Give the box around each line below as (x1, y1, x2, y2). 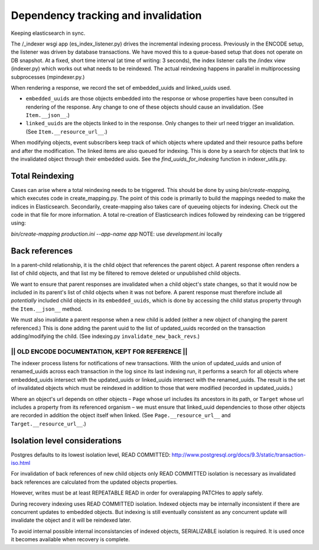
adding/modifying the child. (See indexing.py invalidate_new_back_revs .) (11, 333, 200, 340)
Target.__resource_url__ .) (11, 420, 87, 427)
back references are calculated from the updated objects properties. (11, 479, 178, 486)
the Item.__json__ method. (11, 305, 83, 313)
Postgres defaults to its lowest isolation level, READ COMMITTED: (11, 451, 171, 458)
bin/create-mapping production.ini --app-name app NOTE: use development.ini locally (11, 230, 223, 237)
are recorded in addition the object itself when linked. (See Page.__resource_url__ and (11, 412, 231, 419)
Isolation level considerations (11, 435, 122, 445)
